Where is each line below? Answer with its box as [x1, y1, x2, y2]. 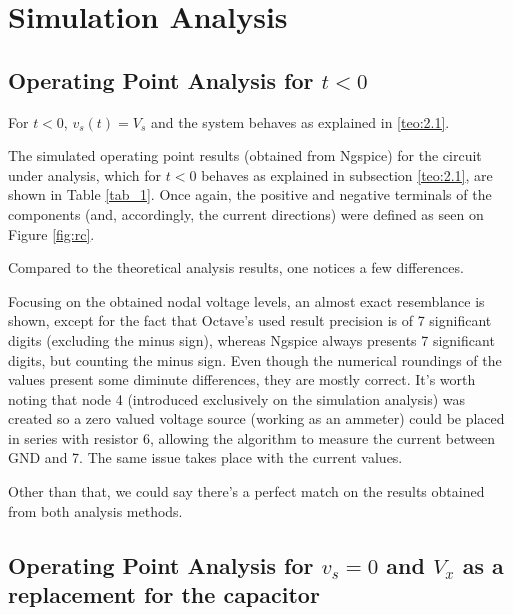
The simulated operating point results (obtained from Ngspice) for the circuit [8, 145, 482, 166]
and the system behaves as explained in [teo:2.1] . [151, 111, 450, 132]
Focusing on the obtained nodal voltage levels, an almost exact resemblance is [8, 290, 485, 311]
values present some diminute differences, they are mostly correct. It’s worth [8, 369, 476, 390]
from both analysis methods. [8, 500, 183, 521]
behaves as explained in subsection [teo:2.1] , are [201, 164, 493, 185]
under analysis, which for [8, 164, 162, 185]
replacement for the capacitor [8, 579, 320, 610]
